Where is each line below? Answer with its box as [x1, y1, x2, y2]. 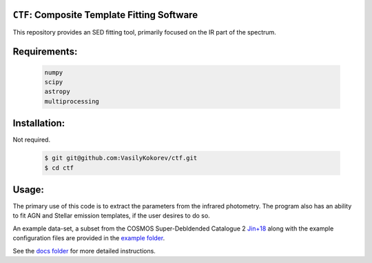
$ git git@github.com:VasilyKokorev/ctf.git [44, 154, 198, 162]
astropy [44, 88, 70, 96]
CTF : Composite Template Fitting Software [12, 9, 198, 21]
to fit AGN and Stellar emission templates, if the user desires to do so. [12, 211, 210, 220]
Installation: [12, 117, 65, 129]
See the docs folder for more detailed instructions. [12, 246, 156, 255]
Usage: [12, 184, 45, 195]
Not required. [12, 135, 51, 144]
